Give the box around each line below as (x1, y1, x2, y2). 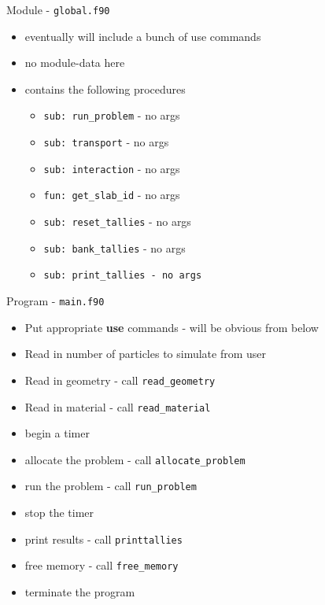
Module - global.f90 (6, 2, 110, 17)
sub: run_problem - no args (43, 107, 180, 124)
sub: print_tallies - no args (43, 270, 202, 282)
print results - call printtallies (24, 530, 183, 547)
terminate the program (24, 584, 135, 599)
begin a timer (24, 425, 90, 441)
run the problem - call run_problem (24, 478, 197, 494)
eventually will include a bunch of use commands (24, 28, 261, 44)
